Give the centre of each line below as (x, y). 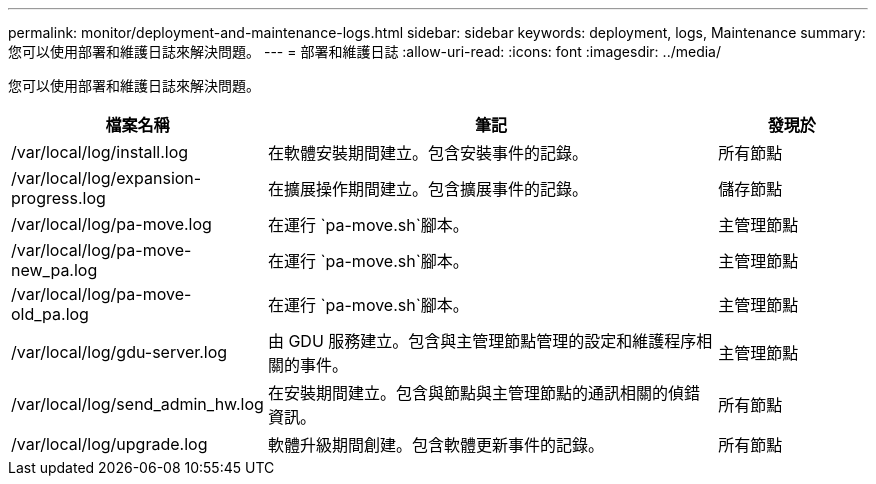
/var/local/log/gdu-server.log (119, 352)
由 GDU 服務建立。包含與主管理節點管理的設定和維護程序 (482, 341)
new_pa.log (54, 270)
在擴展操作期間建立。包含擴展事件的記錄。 (427, 189)
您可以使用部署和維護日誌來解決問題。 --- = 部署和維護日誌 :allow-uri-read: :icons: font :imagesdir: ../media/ (365, 51)
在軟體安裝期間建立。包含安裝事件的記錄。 (427, 153)
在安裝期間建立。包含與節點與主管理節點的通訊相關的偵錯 (483, 393)
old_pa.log (50, 314)
